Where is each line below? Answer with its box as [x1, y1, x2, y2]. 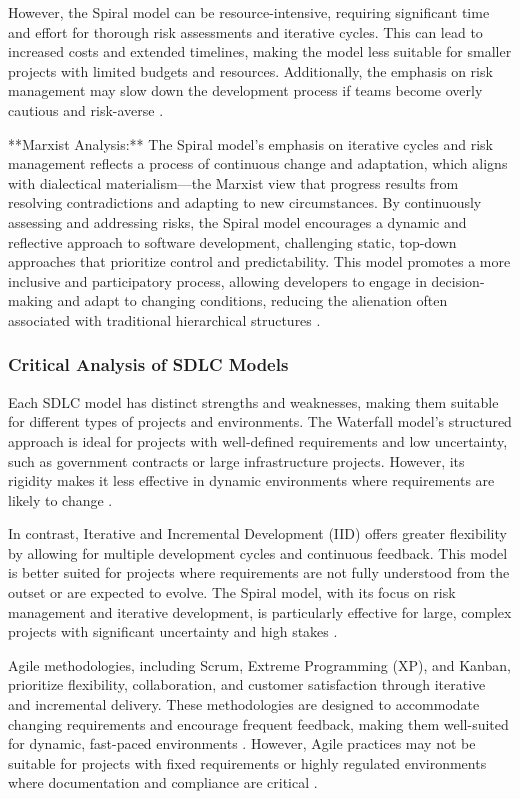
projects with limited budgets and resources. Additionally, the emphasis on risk [8, 60, 493, 81]
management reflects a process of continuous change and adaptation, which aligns [8, 153, 508, 174]
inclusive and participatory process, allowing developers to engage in [8, 270, 427, 291]
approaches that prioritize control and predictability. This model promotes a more [8, 251, 511, 272]
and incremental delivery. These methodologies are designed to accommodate [8, 694, 480, 715]
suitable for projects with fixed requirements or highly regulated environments [8, 752, 487, 773]
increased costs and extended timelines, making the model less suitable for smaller [8, 41, 512, 62]
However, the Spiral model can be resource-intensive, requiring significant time [8, 2, 490, 22]
